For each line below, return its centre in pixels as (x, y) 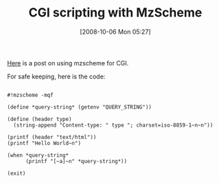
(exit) (16, 173)
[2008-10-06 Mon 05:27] (115, 32)
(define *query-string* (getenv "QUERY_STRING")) (80, 107)
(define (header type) (39, 119)
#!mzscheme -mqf (30, 95)
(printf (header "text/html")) (52, 137)
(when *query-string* (38, 155)
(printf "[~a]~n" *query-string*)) (76, 161)
